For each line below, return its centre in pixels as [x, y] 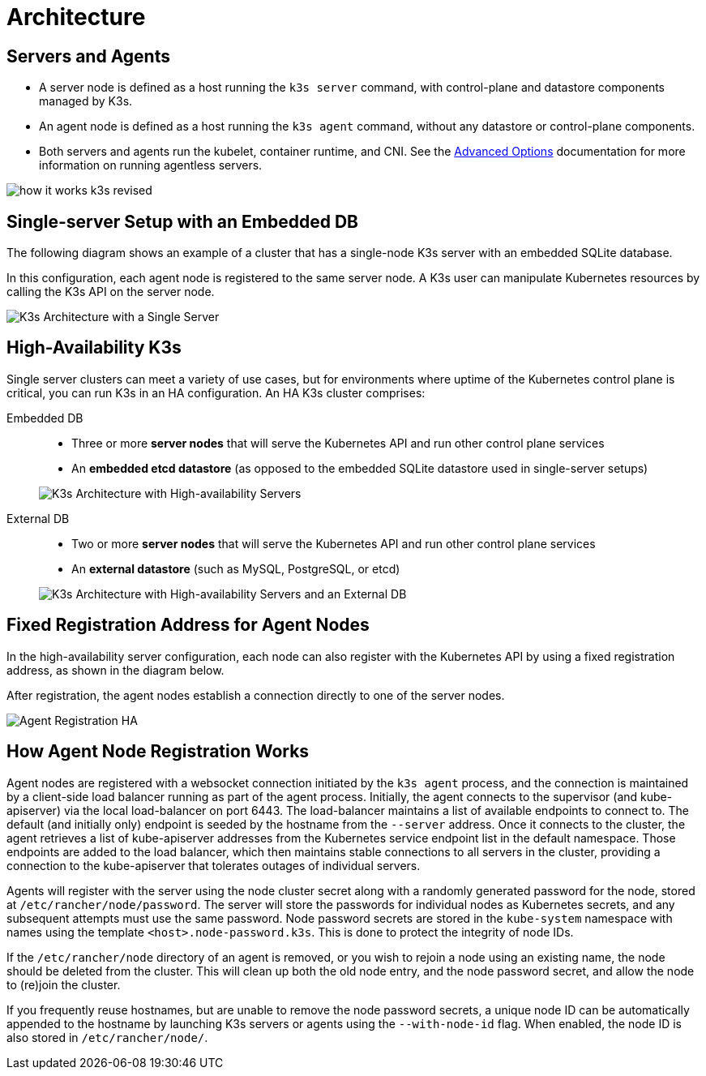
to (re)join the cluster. [64, 984]
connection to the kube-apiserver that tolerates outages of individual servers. [214, 865]
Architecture [76, 17]
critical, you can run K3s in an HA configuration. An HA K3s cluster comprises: [216, 392]
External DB [38, 518]
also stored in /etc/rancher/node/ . [107, 1037]
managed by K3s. [86, 101]
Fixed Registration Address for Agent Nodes [188, 625]
